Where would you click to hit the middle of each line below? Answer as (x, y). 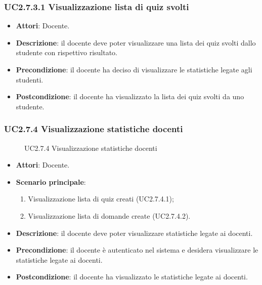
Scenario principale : (51, 181)
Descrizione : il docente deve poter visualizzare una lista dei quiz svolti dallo (136, 42)
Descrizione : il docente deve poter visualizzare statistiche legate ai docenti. (134, 233)
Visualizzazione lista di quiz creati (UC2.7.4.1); (101, 199)
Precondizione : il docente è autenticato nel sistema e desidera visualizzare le (137, 250)
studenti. (30, 79)
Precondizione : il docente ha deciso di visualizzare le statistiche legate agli (134, 69)
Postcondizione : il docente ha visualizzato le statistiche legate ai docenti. (132, 277)
